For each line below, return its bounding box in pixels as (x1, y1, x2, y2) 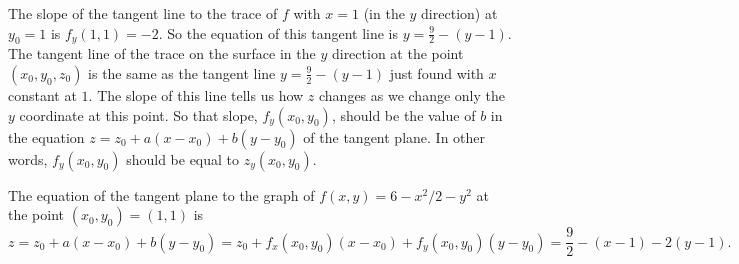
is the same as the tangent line (88, 62, 276, 83)
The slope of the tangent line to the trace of (8, 3, 278, 23)
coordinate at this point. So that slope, (19, 104, 258, 125)
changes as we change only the (318, 84, 505, 105)
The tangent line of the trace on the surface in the (8, 43, 316, 64)
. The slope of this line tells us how (88, 84, 304, 105)
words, (8, 148, 48, 169)
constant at (8, 84, 77, 105)
